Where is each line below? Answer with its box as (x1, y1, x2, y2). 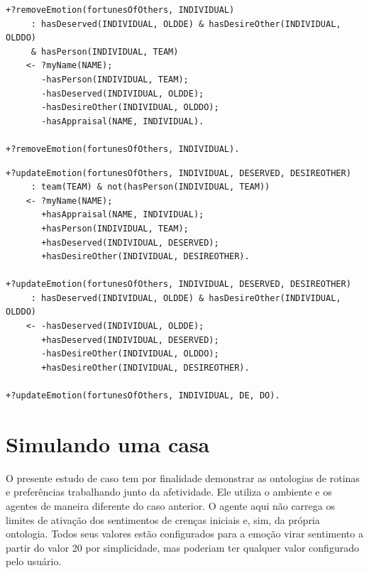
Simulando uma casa (6, 429, 210, 458)
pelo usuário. (6, 554, 62, 569)
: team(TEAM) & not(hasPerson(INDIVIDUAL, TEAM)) (31, 182, 270, 192)
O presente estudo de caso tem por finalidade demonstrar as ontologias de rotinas (6, 470, 360, 485)
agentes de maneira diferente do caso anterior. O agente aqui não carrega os (6, 498, 335, 513)
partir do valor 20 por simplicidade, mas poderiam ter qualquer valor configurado (6, 540, 359, 555)
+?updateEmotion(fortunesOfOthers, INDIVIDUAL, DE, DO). (6, 391, 280, 401)
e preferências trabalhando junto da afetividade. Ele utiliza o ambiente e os (6, 484, 332, 499)
